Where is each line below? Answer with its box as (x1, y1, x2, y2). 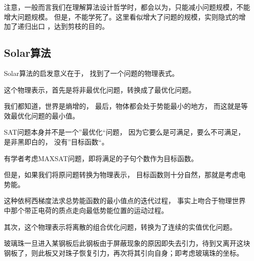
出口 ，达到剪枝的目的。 (31, 21, 109, 31)
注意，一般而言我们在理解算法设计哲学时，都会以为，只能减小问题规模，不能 (4, 2, 250, 12)
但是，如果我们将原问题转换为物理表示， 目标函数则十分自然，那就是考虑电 (4, 169, 246, 180)
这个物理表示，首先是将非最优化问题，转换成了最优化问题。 (4, 84, 195, 95)
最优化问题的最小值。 (10, 110, 79, 120)
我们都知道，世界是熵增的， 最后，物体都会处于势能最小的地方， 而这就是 (4, 101, 241, 111)
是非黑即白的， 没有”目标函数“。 (4, 136, 108, 146)
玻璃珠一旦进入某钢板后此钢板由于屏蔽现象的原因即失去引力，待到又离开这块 (4, 238, 250, 248)
